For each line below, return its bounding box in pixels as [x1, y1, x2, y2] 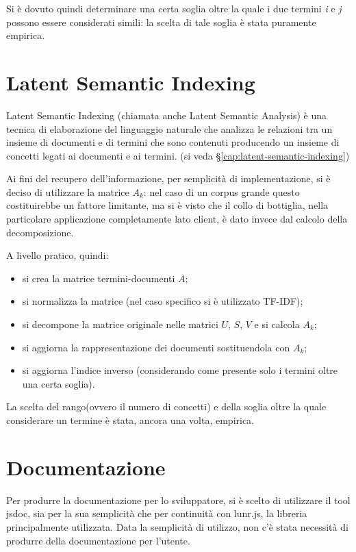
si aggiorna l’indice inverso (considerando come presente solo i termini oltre [22, 363, 338, 377]
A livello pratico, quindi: [6, 248, 109, 262]
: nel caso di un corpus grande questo [143, 184, 300, 199]
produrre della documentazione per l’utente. [6, 533, 190, 547]
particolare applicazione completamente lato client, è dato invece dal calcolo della [6, 212, 348, 226]
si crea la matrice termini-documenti [22, 271, 175, 285]
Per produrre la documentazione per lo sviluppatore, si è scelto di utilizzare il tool [6, 492, 351, 507]
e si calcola [254, 317, 300, 331]
